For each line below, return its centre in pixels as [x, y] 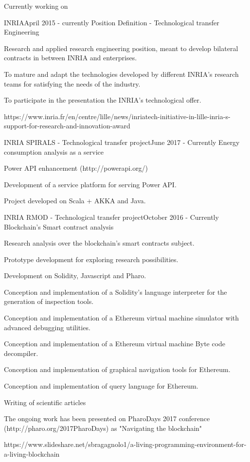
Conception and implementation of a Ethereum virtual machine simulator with [122, 318]
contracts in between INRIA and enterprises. [71, 58]
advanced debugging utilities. [47, 327]
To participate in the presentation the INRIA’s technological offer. [103, 100]
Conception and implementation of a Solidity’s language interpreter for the [116, 292]
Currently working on [36, 6]
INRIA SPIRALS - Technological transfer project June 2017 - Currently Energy [122, 142]
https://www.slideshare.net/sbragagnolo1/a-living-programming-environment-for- [125, 444]
